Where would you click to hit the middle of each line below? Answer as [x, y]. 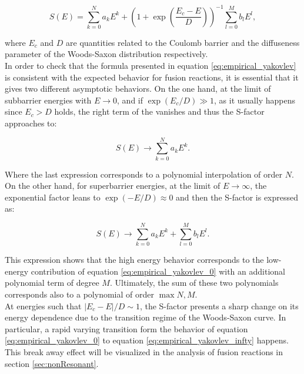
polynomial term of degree [52, 283]
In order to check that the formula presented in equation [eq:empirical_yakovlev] [151, 66]
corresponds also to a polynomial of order [79, 294]
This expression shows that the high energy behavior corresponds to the [134, 260]
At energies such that [43, 305]
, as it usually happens [255, 100]
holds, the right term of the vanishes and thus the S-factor [159, 111]
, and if [130, 100]
